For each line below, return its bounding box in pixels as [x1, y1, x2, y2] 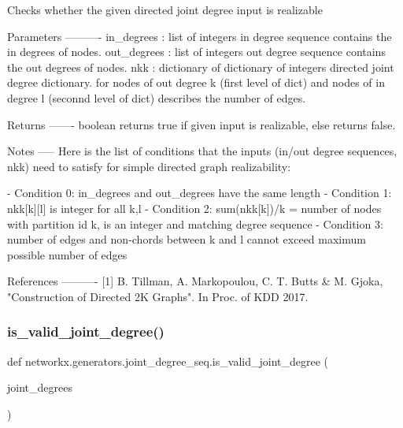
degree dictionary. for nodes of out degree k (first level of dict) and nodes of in [7, 74, 385, 91]
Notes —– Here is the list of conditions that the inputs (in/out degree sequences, [7, 143, 397, 159]
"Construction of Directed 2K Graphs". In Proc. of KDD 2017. [7, 288, 309, 304]
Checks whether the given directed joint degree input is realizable [7, 2, 323, 17]
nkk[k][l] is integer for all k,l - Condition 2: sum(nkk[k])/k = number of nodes [7, 199, 382, 216]
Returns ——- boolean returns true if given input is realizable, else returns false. [7, 116, 396, 132]
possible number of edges [7, 246, 128, 262]
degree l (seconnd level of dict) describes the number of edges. [7, 89, 306, 106]
